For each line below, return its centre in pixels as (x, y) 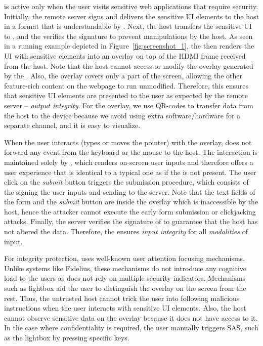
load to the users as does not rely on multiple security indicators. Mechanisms (125, 278)
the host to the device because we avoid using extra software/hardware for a (122, 115)
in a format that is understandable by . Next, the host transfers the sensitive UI (128, 26)
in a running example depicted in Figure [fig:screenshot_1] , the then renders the (129, 46)
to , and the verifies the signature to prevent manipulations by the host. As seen (128, 36)
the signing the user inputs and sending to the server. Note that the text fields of (130, 191)
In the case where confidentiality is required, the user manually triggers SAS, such (131, 328)
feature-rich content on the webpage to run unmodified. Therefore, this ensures (126, 85)
